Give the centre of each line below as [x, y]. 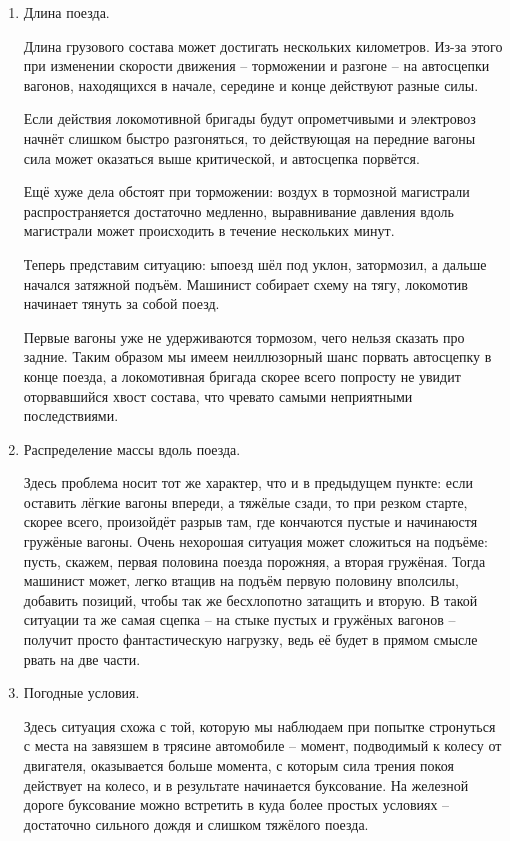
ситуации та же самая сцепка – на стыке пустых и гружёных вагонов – [239, 619]
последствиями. [71, 415]
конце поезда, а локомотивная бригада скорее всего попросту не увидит [242, 375]
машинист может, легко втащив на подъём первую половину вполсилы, [241, 580]
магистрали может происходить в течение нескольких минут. [209, 230]
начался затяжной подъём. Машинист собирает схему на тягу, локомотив [245, 283]
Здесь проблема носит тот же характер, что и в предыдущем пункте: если [248, 482]
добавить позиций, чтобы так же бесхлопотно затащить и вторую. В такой [250, 599]
